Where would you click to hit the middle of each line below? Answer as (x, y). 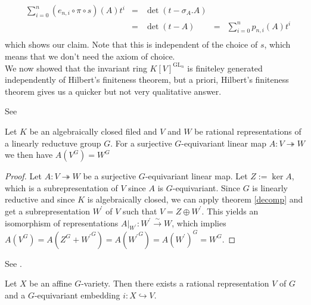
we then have (29, 155)
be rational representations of (248, 131)
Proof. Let (23, 176)
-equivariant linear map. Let (196, 176)
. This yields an (230, 211)
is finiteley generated (225, 68)
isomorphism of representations (62, 222)
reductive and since (40, 199)
